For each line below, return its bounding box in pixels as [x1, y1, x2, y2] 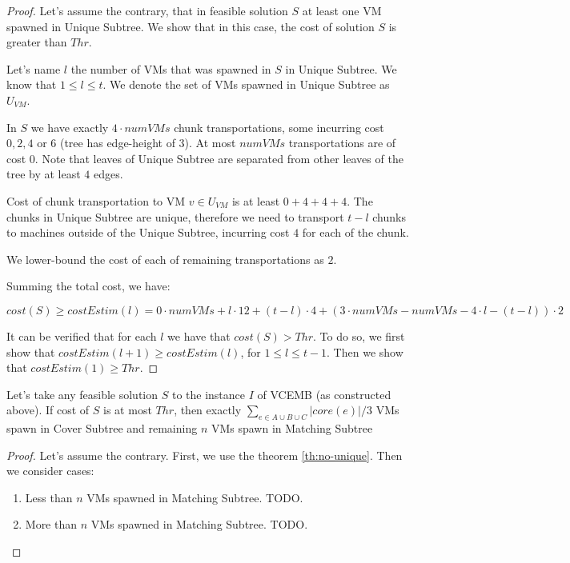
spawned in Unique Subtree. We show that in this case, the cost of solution [6, 18, 375, 34]
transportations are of [288, 134, 396, 151]
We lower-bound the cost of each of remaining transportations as [6, 250, 324, 267]
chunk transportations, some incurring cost [174, 118, 384, 135]
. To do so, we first [313, 327, 405, 344]
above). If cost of [6, 401, 90, 418]
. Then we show [327, 343, 403, 360]
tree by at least [6, 166, 81, 182]
